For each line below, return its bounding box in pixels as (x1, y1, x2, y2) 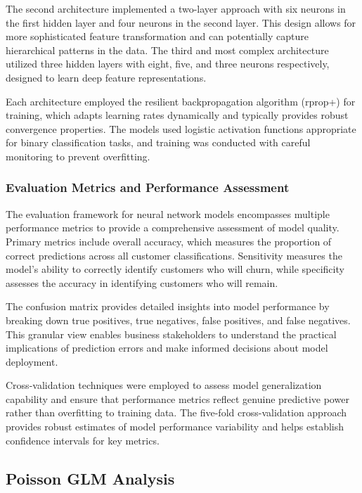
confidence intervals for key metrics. (6, 433, 160, 447)
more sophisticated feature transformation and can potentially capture (6, 29, 309, 44)
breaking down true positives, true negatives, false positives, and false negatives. (6, 312, 351, 327)
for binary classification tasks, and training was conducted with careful (6, 135, 311, 150)
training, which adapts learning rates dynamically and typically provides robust (6, 108, 349, 122)
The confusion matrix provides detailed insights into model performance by (6, 299, 330, 314)
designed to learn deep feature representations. (6, 70, 207, 84)
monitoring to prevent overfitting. (6, 148, 150, 163)
